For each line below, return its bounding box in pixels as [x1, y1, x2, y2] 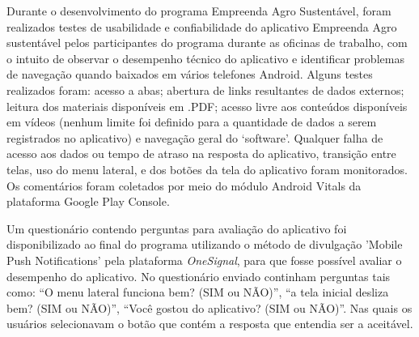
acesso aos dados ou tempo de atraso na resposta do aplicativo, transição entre [6, 145, 396, 162]
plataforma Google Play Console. [6, 193, 170, 210]
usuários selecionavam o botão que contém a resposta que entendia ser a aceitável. [6, 315, 413, 332]
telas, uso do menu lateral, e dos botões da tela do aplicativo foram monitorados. [6, 160, 408, 177]
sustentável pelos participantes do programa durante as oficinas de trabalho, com [6, 34, 408, 51]
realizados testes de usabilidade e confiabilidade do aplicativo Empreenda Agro [6, 18, 397, 35]
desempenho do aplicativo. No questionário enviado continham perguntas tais [6, 267, 391, 284]
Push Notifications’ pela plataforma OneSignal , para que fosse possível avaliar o [6, 251, 402, 268]
